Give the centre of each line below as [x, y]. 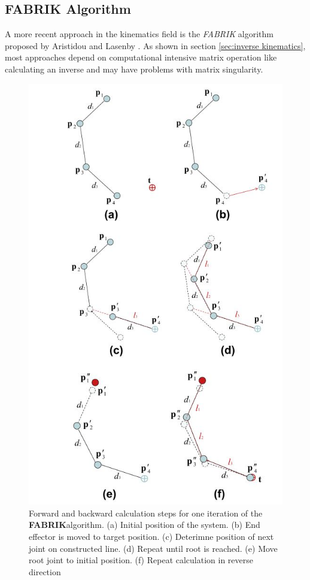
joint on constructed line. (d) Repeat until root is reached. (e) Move [153, 548]
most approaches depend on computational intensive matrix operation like [141, 57]
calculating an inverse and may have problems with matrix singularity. [134, 69]
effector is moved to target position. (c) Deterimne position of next [151, 537]
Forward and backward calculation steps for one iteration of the [146, 513]
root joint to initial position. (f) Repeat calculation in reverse [141, 560]
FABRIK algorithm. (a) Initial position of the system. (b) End [145, 525]
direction [45, 571]
